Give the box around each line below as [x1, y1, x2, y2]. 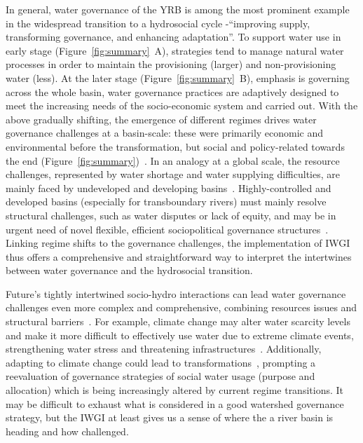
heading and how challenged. [6, 423, 129, 438]
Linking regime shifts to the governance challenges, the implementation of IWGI [6, 236, 350, 250]
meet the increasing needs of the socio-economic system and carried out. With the [6, 98, 358, 113]
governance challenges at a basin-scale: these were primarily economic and [6, 125, 324, 140]
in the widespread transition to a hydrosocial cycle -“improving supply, [6, 15, 310, 30]
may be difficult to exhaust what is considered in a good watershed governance [6, 396, 344, 411]
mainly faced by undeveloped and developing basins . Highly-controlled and [6, 180, 331, 195]
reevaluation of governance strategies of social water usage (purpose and [6, 369, 315, 383]
